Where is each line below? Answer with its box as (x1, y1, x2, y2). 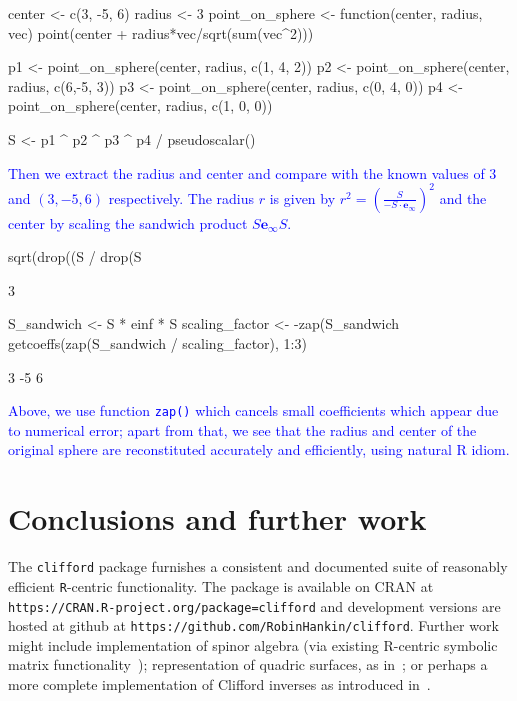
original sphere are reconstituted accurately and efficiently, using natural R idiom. (8, 439, 510, 460)
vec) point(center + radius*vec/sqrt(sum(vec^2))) (8, 22, 314, 43)
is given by (269, 187, 336, 208)
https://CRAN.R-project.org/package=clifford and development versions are (8, 595, 501, 616)
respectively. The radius (108, 187, 255, 208)
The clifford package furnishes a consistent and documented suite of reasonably (8, 556, 508, 577)
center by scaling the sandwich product (8, 212, 248, 233)
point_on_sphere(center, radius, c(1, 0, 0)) (8, 95, 273, 116)
